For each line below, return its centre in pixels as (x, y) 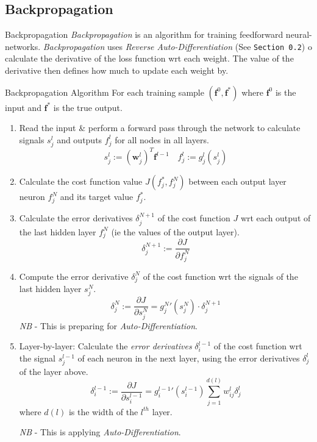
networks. (23, 46)
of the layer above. (54, 371)
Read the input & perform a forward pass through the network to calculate (160, 128)
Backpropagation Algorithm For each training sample (105, 92)
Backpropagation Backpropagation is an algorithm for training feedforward (144, 34)
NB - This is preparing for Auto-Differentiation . (109, 325)
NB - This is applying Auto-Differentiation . (100, 432)
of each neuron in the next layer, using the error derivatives (189, 358)
